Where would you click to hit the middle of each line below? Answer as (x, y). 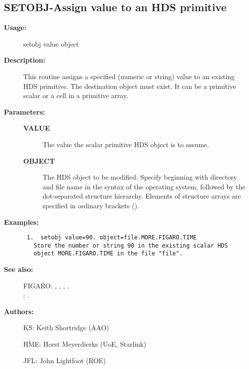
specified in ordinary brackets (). (91, 205)
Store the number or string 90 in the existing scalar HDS (131, 245)
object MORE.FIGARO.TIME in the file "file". (108, 254)
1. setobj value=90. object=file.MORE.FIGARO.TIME (112, 238)
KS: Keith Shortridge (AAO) (66, 327)
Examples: (21, 222)
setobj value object (51, 43)
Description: (25, 60)
